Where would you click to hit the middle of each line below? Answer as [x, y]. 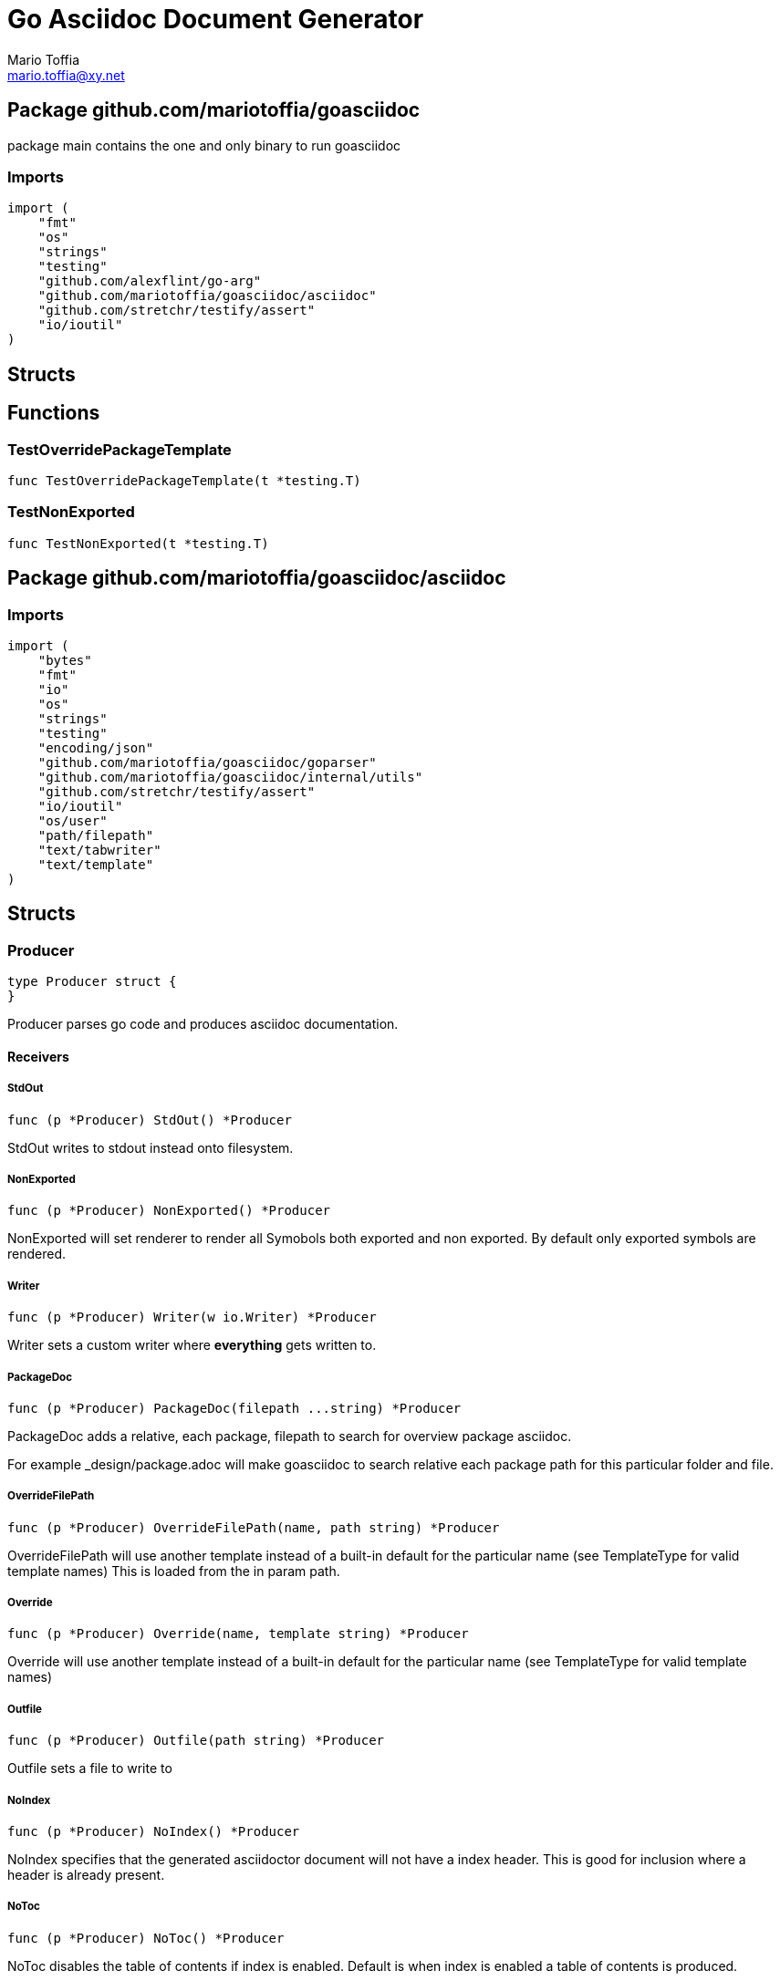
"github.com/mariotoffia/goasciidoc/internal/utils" [230, 777]
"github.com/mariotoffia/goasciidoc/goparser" [207, 762]
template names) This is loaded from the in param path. [174, 1571]
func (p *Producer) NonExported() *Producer [169, 1211]
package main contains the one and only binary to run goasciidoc [204, 145]
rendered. [37, 1254]
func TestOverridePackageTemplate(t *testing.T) [184, 480]
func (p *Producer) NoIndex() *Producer [154, 1832]
